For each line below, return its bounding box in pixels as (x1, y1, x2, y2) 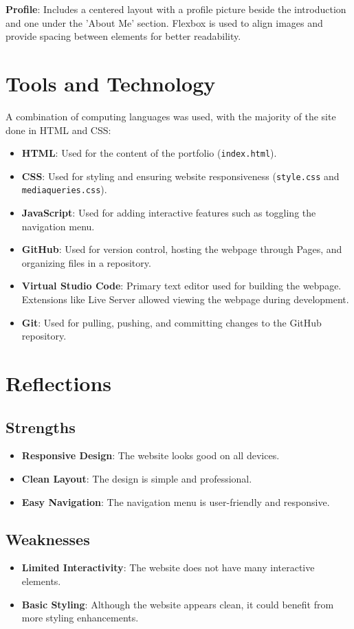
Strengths (5, 416, 76, 437)
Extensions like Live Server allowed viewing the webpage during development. (21, 292, 349, 307)
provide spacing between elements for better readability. (5, 29, 241, 43)
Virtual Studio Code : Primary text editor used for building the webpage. (21, 278, 342, 293)
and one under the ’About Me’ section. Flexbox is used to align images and (5, 15, 323, 30)
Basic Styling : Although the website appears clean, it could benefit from (21, 597, 334, 611)
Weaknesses (5, 528, 90, 549)
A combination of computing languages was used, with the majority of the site (5, 109, 336, 123)
